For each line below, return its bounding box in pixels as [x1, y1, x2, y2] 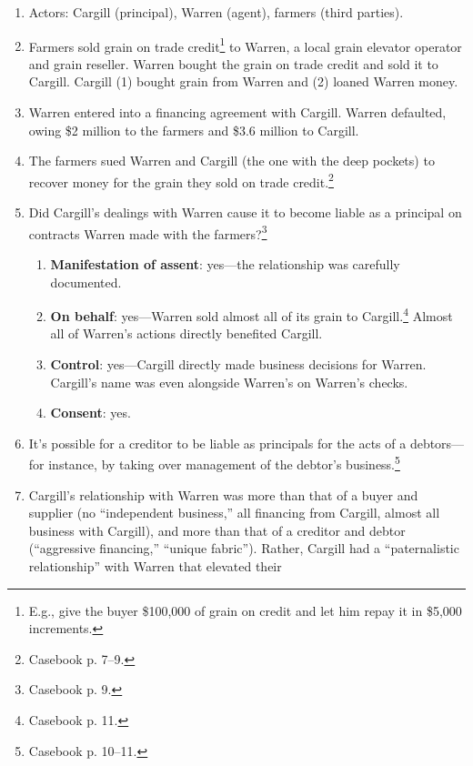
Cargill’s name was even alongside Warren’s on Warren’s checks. [50, 372, 408, 391]
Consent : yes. [50, 403, 131, 422]
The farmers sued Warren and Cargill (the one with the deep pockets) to [28, 151, 435, 170]
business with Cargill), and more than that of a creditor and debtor [28, 520, 406, 539]
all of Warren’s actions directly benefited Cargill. [50, 324, 323, 343]
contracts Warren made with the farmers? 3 [28, 221, 267, 243]
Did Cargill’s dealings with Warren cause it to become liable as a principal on [28, 203, 462, 222]
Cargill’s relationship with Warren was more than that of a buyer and [28, 485, 418, 504]
